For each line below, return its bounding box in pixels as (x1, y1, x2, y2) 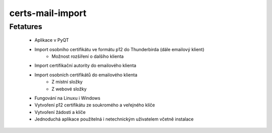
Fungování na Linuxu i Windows (34, 95, 101, 101)
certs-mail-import (9, 8, 87, 19)
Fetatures (9, 22, 42, 31)
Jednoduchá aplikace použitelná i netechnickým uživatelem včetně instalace (34, 116, 194, 122)
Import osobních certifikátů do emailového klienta (34, 72, 138, 78)
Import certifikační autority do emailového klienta (34, 63, 137, 69)
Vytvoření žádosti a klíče (34, 109, 86, 115)
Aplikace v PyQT (34, 37, 69, 43)
